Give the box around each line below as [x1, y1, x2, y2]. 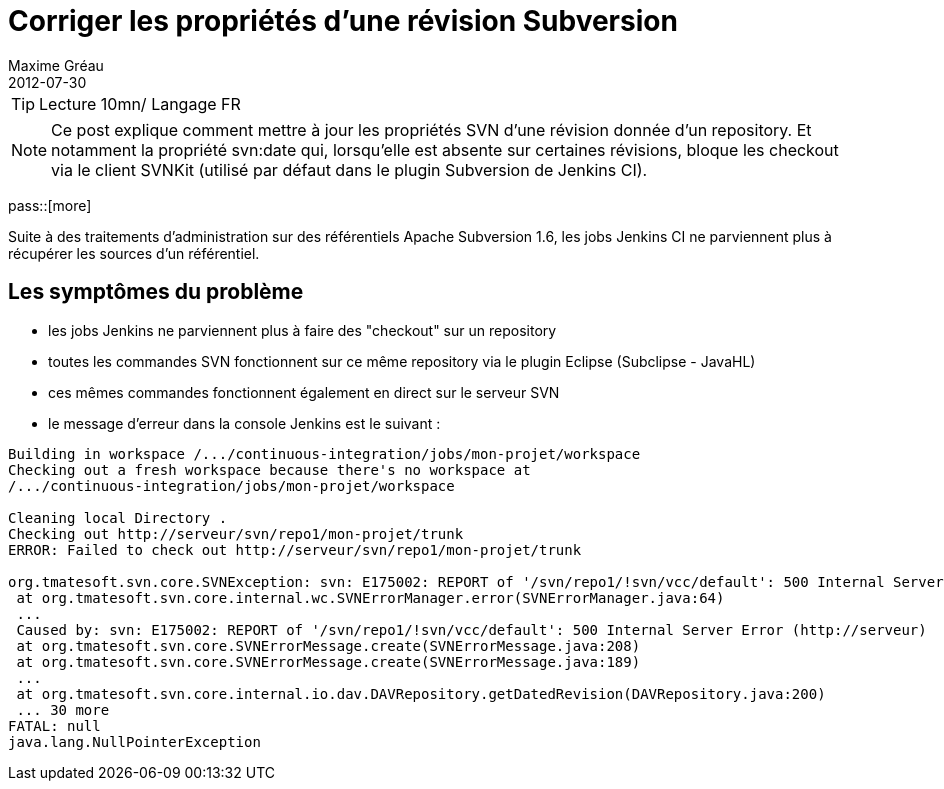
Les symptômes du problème [8, 279, 304, 305]
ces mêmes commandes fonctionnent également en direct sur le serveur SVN [48, 383, 560, 401]
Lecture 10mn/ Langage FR [39, 93, 241, 114]
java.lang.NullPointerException [8, 733, 261, 750]
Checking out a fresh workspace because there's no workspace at [8, 461, 531, 478]
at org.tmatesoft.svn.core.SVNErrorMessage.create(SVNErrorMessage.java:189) [16, 653, 641, 670]
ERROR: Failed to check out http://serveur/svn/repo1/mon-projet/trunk [8, 541, 582, 558]
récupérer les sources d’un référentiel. [8, 244, 260, 262]
